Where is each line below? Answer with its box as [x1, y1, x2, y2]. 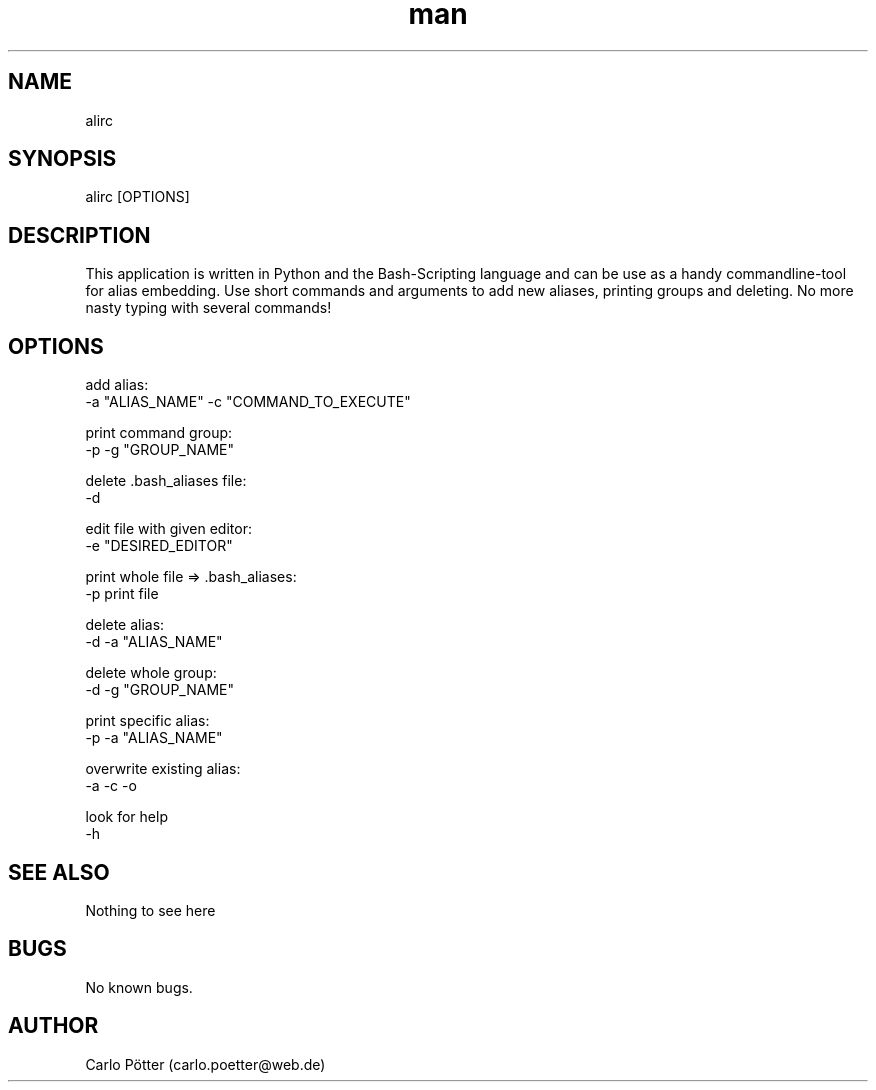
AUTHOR [8, 1013, 99, 1039]
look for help [85, 808, 168, 826]
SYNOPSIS [8, 146, 117, 172]
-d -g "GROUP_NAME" [85, 681, 234, 699]
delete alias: [85, 616, 165, 634]
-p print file [85, 585, 159, 603]
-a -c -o [85, 777, 137, 795]
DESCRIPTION [8, 222, 151, 248]
